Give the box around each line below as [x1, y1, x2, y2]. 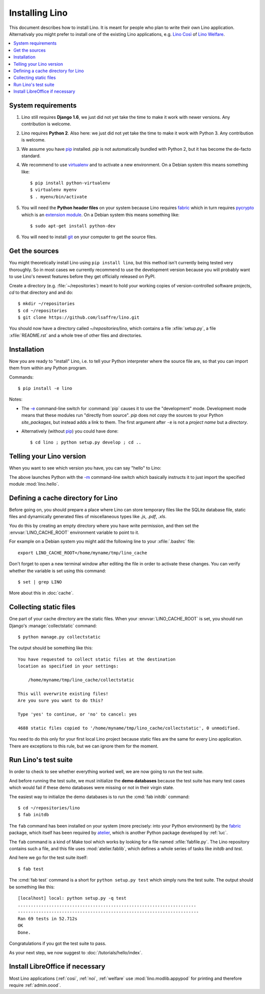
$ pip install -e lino [18, 386, 73, 391]
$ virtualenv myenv [30, 187, 77, 193]
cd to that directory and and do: [9, 289, 74, 295]
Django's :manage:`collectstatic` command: [9, 623, 97, 629]
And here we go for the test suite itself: [9, 855, 88, 860]
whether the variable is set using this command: [9, 568, 106, 574]
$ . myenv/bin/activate [30, 194, 87, 199]
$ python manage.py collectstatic [18, 634, 101, 640]
